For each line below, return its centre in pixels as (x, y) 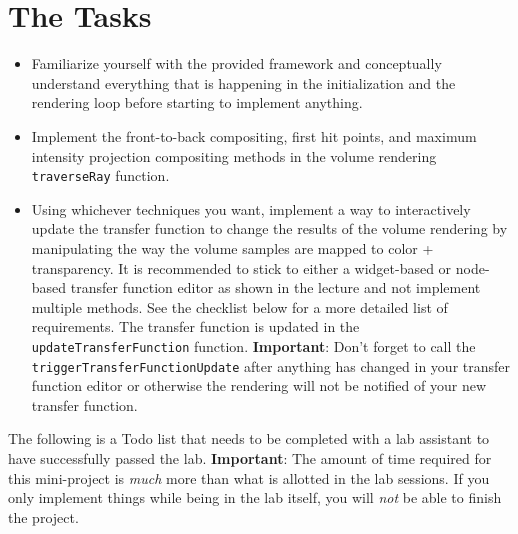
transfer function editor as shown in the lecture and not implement (275, 287)
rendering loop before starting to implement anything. (197, 102)
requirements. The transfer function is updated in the (195, 326)
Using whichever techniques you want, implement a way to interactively (251, 208)
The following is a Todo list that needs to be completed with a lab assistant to (249, 438)
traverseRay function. (100, 175)
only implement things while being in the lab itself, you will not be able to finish (255, 497)
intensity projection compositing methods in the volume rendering (234, 155)
